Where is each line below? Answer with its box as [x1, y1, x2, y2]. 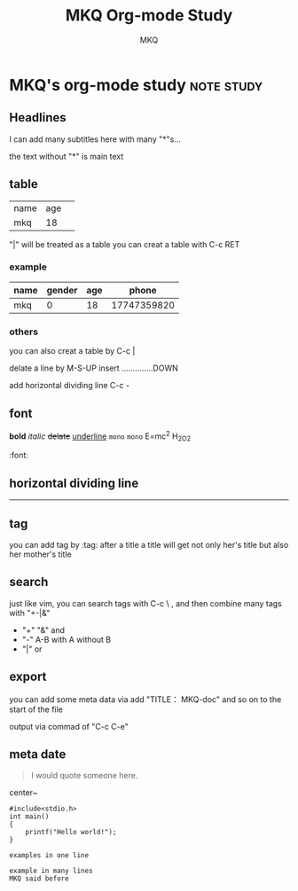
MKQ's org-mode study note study [9, 74, 263, 95]
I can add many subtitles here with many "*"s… [9, 134, 182, 145]
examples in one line [9, 851, 90, 860]
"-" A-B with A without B [21, 634, 112, 645]
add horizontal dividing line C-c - [9, 380, 130, 391]
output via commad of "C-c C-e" [9, 721, 129, 731]
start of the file [9, 704, 64, 715]
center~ [9, 787, 38, 798]
